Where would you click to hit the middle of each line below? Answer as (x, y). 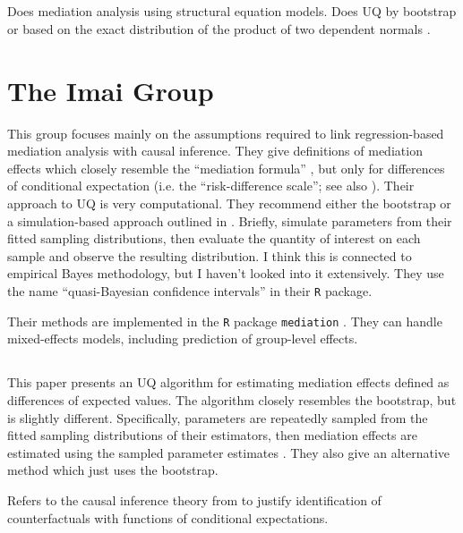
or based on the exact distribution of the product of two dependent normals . (219, 28)
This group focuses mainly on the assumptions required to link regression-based (226, 133)
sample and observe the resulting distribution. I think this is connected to (210, 255)
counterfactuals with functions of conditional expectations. (168, 517)
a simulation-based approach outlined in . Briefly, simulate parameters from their (230, 220)
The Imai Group (111, 90)
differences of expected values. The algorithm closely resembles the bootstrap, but (232, 399)
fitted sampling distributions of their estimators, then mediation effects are (212, 435)
